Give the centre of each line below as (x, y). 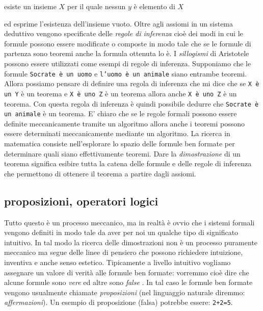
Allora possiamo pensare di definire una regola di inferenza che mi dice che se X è (132, 83)
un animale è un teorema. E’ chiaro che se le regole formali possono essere (121, 113)
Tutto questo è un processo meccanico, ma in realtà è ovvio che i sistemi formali (129, 222)
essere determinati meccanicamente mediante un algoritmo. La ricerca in (117, 133)
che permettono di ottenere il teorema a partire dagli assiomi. (100, 173)
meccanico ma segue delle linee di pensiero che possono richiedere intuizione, (124, 252)
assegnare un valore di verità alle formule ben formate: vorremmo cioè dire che (127, 272)
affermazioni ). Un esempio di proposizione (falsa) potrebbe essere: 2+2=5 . (119, 302)
